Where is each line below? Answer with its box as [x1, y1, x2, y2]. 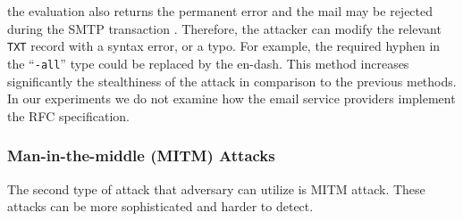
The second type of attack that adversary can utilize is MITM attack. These [7, 179, 425, 198]
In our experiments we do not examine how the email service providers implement [7, 89, 456, 108]
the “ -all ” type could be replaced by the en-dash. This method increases [7, 53, 409, 72]
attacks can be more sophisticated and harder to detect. [7, 197, 314, 216]
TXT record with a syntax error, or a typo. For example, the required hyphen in [7, 37, 441, 55]
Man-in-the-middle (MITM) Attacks [7, 144, 275, 167]
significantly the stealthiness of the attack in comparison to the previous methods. [7, 71, 457, 90]
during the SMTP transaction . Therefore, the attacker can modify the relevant [7, 19, 442, 37]
